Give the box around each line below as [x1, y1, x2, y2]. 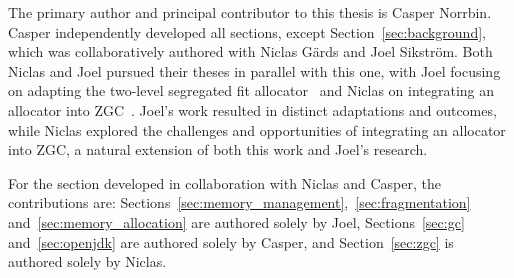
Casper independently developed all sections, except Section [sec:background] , [8, 21, 486, 42]
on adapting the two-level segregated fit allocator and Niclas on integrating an [8, 80, 495, 101]
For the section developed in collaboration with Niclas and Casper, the [8, 172, 442, 193]
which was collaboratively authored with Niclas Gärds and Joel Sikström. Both [8, 41, 493, 62]
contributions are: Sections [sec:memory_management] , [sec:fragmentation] [8, 192, 471, 213]
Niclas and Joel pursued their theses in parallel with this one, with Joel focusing [8, 60, 501, 81]
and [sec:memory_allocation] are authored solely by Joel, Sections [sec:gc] [8, 211, 465, 232]
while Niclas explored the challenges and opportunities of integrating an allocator [8, 119, 506, 140]
